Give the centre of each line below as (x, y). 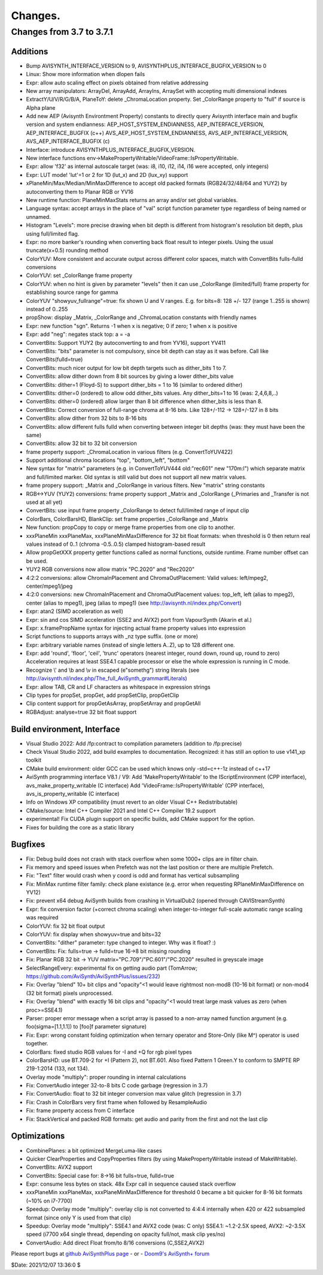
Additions (30, 51)
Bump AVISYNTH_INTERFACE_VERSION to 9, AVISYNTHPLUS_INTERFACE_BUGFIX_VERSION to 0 (146, 65)
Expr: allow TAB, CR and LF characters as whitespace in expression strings (118, 687)
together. (37, 1044)
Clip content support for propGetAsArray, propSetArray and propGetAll (113, 703)
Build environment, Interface (65, 729)
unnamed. (38, 216)
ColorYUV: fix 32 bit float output (65, 926)
